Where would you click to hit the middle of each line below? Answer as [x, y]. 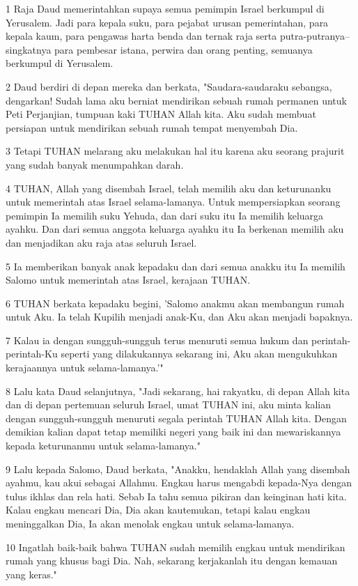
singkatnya [29, 49]
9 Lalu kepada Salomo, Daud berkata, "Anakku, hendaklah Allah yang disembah [178, 469]
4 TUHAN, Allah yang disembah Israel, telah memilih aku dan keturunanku [169, 188]
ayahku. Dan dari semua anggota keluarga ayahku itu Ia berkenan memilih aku [175, 229]
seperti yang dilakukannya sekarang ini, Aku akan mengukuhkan [199, 354]
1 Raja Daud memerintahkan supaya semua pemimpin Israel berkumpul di [165, 8]
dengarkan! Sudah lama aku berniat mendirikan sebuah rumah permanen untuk [176, 100]
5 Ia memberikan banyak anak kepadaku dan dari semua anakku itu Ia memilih [176, 266]
